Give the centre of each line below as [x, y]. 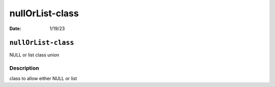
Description [24, 68]
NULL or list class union [34, 55]
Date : [15, 28]
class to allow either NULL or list [43, 78]
